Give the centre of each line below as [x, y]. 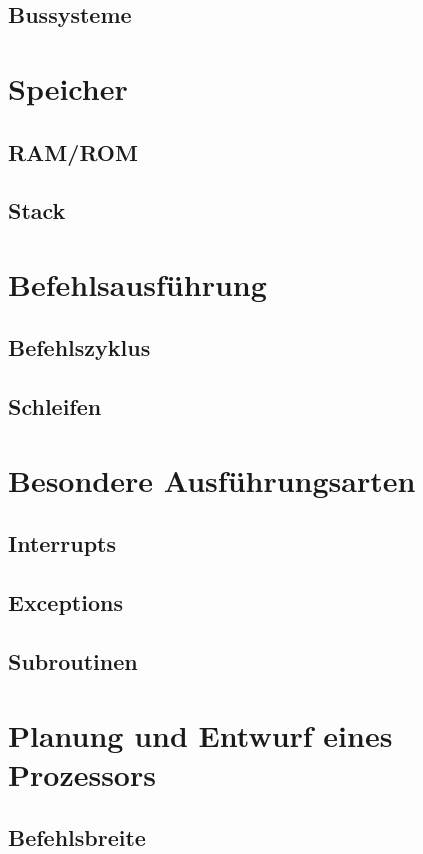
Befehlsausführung [137, 283]
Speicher [68, 87]
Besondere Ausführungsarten [212, 479]
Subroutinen [73, 660]
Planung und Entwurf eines [200, 734]
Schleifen [55, 406]
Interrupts [62, 543]
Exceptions [65, 602]
